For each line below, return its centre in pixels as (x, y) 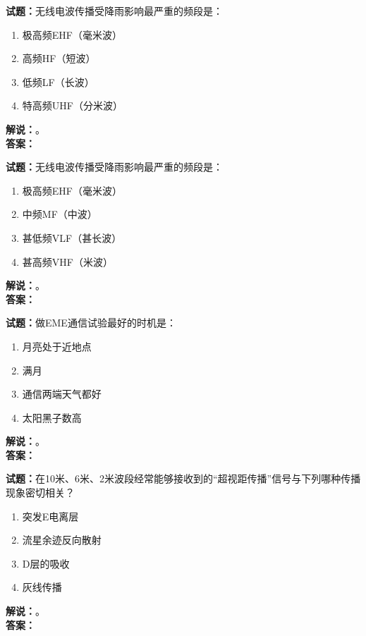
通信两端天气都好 (62, 394)
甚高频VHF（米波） (67, 261)
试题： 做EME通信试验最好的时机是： (91, 323)
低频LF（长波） (58, 81)
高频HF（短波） (59, 58)
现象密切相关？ (40, 493)
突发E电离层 (50, 516)
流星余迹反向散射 (62, 540)
